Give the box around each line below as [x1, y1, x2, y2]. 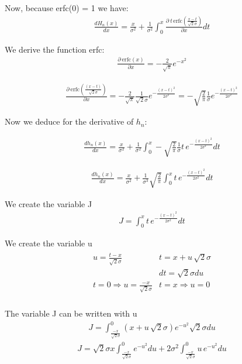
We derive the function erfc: [5, 43, 105, 55]
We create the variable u [5, 237, 92, 249]
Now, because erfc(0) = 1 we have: [5, 2, 129, 13]
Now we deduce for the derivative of [5, 115, 134, 128]
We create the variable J [5, 197, 92, 210]
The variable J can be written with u [5, 307, 137, 320]
